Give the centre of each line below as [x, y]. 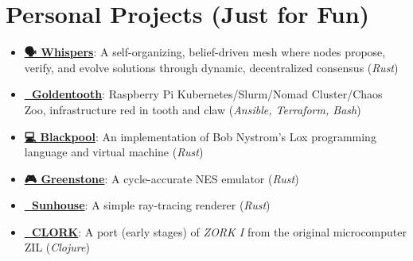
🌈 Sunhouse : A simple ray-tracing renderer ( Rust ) [147, 205]
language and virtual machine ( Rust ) [114, 152]
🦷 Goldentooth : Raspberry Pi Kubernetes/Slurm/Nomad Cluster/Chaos [203, 94]
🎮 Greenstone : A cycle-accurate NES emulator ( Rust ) [162, 178]
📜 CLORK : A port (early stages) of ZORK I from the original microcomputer [215, 231]
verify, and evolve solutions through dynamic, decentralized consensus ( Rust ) [211, 67]
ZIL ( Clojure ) [57, 247]
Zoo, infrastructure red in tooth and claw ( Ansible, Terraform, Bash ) [193, 109]
